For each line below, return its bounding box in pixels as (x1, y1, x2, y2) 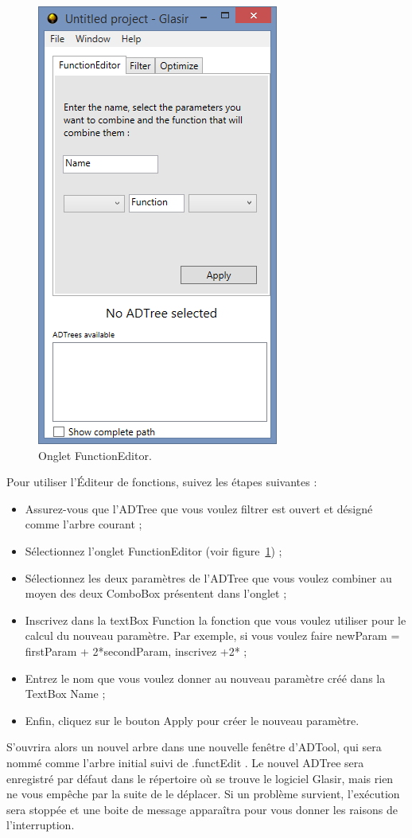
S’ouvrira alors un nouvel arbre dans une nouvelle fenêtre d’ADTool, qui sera (6, 739, 382, 755)
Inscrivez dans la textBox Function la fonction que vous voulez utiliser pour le (25, 611, 406, 628)
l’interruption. (6, 817, 75, 833)
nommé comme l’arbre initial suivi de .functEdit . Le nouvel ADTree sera (6, 754, 364, 770)
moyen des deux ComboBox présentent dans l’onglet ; (25, 585, 287, 602)
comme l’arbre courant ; (25, 516, 142, 532)
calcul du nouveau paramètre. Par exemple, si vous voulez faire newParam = (25, 627, 400, 644)
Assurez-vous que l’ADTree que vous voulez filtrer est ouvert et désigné (25, 500, 373, 516)
